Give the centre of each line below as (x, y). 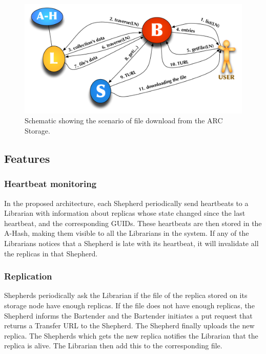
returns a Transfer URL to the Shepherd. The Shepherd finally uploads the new (129, 325)
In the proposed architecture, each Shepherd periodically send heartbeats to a (126, 203)
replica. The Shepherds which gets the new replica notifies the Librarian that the (131, 335)
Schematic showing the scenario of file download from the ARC (124, 120)
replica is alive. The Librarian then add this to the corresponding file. (113, 346)
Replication (28, 276)
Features (27, 158)
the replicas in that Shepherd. (51, 253)
